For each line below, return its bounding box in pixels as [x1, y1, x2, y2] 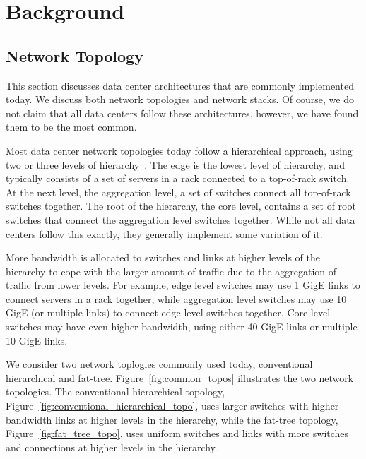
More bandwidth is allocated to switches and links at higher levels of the [6, 250, 320, 265]
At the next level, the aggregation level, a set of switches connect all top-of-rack [6, 184, 351, 199]
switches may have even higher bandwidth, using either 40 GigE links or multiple [6, 319, 358, 334]
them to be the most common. [6, 119, 137, 134]
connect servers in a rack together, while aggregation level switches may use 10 [6, 291, 347, 306]
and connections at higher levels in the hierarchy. [6, 439, 218, 454]
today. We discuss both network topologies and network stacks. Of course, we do [6, 92, 354, 107]
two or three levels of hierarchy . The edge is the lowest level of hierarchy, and [6, 157, 345, 172]
